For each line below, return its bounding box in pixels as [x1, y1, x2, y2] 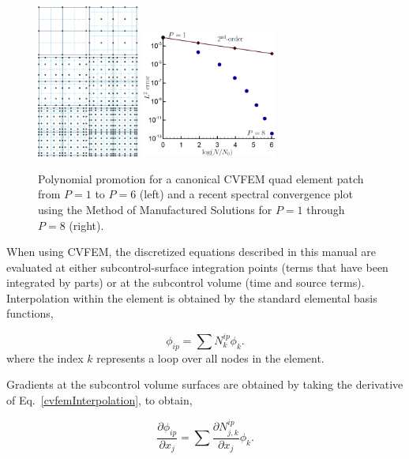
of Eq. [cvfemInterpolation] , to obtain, [6, 391, 193, 408]
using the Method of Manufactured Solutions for [38, 201, 272, 217]
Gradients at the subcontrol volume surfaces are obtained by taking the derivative [6, 376, 403, 393]
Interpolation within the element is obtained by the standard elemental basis [6, 289, 377, 306]
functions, [6, 305, 54, 322]
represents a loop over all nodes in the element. [96, 349, 325, 366]
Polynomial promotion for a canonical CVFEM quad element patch [38, 170, 364, 186]
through [306, 201, 345, 217]
